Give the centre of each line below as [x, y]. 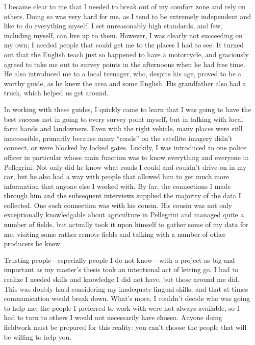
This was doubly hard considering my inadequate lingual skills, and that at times [126, 288]
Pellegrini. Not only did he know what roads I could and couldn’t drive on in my [125, 167]
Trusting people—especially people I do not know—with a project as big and [119, 260]
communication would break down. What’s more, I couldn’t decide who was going [127, 298]
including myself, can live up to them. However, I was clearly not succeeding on [123, 35]
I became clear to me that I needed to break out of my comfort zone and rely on [125, 6]
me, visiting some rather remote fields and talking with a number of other [115, 234]
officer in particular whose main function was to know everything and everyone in [127, 157]
